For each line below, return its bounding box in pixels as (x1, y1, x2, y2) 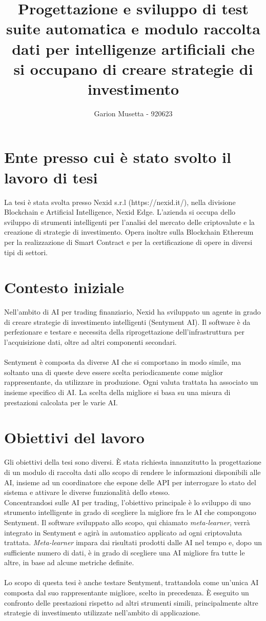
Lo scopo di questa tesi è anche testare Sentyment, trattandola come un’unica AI (4, 577, 259, 588)
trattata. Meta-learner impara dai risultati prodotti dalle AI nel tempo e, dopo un (4, 537, 262, 548)
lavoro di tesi (4, 167, 98, 188)
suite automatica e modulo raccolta (6, 18, 260, 39)
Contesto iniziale (4, 277, 125, 298)
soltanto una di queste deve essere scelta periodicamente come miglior (4, 366, 223, 377)
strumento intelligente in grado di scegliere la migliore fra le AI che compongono (4, 507, 256, 517)
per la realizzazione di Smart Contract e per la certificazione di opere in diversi (4, 236, 253, 247)
